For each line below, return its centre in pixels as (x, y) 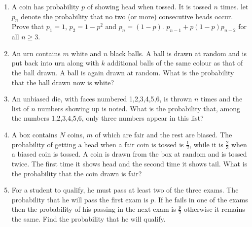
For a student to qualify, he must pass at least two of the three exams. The (125, 190)
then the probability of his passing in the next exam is (94, 209)
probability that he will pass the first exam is (80, 199)
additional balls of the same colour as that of (175, 63)
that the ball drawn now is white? (63, 82)
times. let (234, 6)
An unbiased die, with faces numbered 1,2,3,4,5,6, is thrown (102, 99)
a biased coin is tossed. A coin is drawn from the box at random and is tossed (129, 154)
